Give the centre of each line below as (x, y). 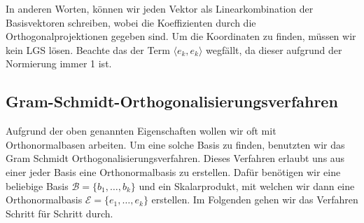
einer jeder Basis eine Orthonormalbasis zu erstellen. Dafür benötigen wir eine (173, 171)
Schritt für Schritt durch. (59, 213)
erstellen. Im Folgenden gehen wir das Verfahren (255, 200)
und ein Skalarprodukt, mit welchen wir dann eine (247, 185)
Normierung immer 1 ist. (59, 63)
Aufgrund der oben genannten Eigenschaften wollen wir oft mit (141, 131)
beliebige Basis (37, 185)
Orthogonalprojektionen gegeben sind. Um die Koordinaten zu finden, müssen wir (181, 36)
